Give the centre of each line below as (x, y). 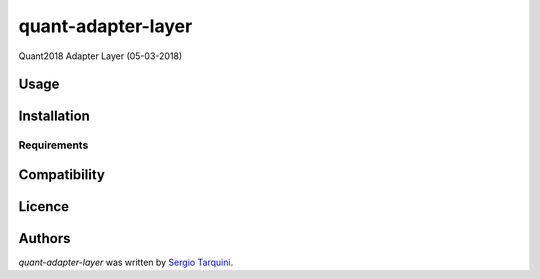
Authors (44, 238)
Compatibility (61, 174)
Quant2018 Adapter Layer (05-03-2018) (100, 56)
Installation (54, 116)
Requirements (53, 145)
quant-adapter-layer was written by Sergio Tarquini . (126, 262)
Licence (44, 206)
